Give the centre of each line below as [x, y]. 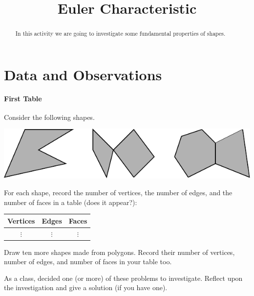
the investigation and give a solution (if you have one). [86, 287]
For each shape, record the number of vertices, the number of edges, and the [118, 192]
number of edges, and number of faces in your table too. [88, 262]
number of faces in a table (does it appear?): [71, 202]
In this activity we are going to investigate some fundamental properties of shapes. [120, 34]
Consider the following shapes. [49, 117]
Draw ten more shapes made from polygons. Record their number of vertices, [119, 252]
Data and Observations [83, 74]
